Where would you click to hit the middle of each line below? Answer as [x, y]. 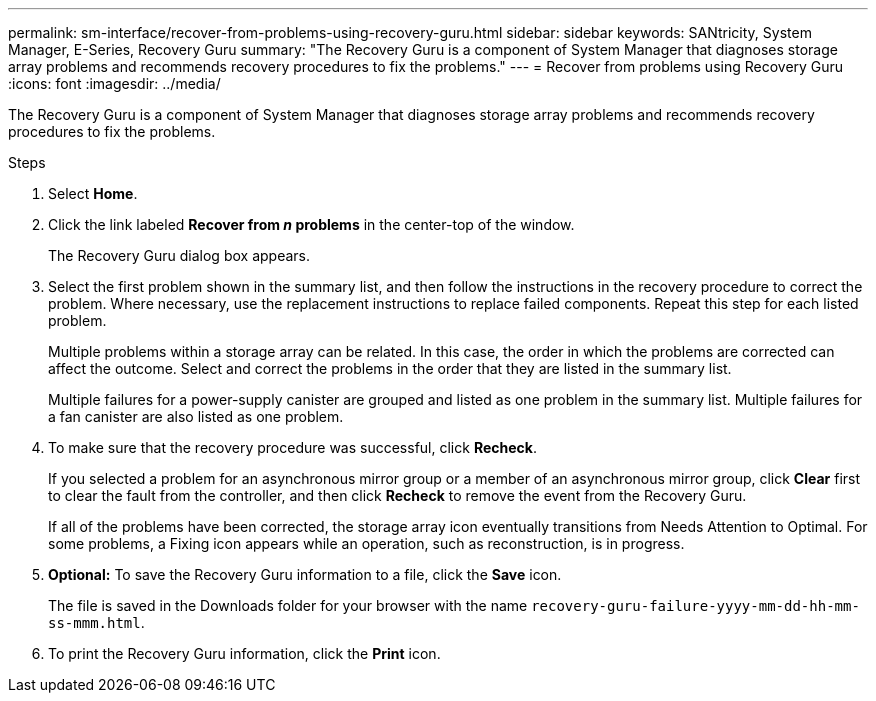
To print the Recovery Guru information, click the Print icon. [244, 653]
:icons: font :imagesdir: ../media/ [114, 83]
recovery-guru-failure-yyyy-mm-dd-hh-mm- [695, 606]
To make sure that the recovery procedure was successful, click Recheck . [292, 447]
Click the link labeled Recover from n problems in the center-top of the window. [311, 224]
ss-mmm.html [94, 623]
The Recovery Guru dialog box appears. [179, 255]
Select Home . [93, 193]
